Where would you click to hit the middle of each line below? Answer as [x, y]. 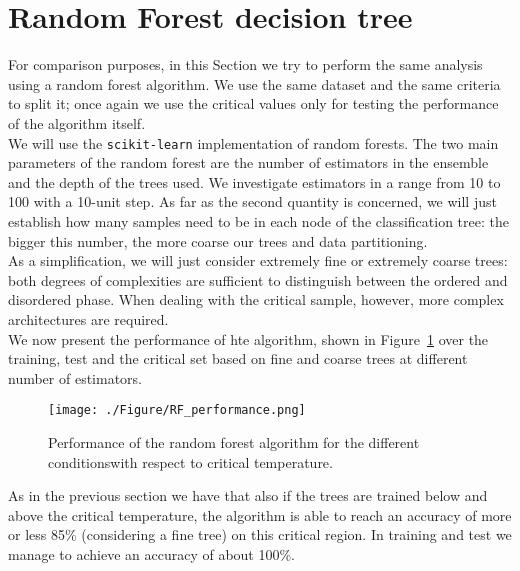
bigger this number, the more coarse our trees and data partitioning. [218, 240]
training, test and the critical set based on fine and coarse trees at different [238, 358]
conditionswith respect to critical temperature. [190, 461]
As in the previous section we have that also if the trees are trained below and [248, 495]
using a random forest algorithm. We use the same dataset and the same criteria [254, 83]
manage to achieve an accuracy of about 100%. [152, 553]
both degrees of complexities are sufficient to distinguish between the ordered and [258, 279]
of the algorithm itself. [77, 122]
